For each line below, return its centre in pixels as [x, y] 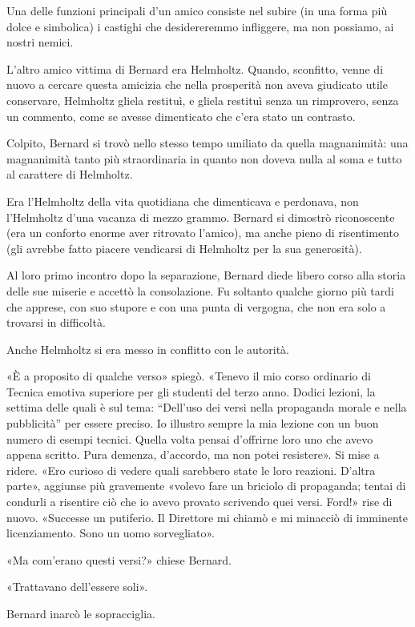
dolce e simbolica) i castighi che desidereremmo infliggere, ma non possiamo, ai [200, 26]
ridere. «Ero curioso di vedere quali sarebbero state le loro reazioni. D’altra [191, 470]
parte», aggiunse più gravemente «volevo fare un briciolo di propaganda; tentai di [206, 486]
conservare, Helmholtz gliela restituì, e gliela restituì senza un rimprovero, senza [203, 100]
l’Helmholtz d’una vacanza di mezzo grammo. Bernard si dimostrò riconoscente [201, 217]
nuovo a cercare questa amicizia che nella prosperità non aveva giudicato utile [197, 84]
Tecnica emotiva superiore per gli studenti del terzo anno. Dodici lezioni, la [191, 391]
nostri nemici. [40, 42]
